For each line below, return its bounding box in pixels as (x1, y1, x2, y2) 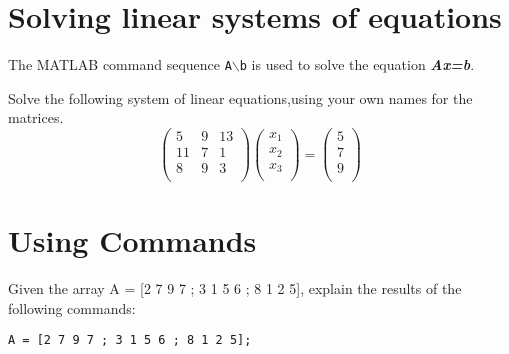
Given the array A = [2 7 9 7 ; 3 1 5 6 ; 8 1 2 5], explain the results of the (8, 278, 462, 299)
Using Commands (8, 220, 257, 261)
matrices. (8, 107, 64, 128)
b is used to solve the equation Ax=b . (239, 54, 475, 75)
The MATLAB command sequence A (8, 54, 232, 75)
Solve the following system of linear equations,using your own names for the (8, 87, 473, 108)
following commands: (8, 297, 136, 318)
